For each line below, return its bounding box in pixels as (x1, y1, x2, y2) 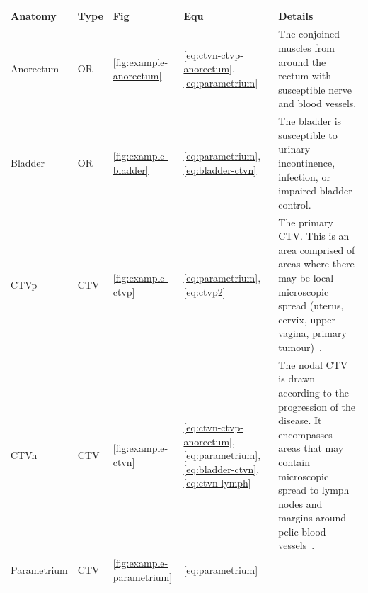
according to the (278, 384, 349, 399)
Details (278, 8, 314, 23)
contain (278, 454, 311, 469)
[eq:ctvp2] (183, 284, 226, 299)
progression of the (278, 399, 356, 414)
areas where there (278, 256, 355, 271)
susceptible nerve (278, 82, 352, 96)
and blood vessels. (278, 96, 357, 111)
